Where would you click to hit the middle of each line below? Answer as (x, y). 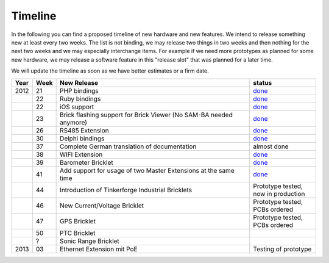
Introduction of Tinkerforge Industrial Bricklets (126, 190)
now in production (279, 193)
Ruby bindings (80, 99)
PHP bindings (79, 90)
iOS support (77, 107)
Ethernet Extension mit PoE (99, 249)
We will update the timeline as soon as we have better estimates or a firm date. (110, 71)
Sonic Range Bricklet (90, 241)
